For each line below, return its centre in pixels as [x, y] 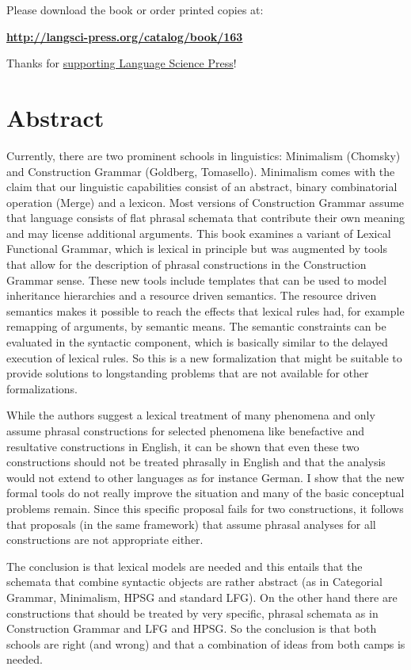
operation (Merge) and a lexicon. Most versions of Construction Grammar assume [205, 202]
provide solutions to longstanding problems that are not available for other [188, 373]
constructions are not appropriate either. [105, 540]
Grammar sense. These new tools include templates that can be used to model [197, 279]
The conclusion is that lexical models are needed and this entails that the [185, 566]
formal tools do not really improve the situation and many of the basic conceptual [205, 493]
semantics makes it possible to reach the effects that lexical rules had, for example [205, 310]
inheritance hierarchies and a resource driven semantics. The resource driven [192, 295]
